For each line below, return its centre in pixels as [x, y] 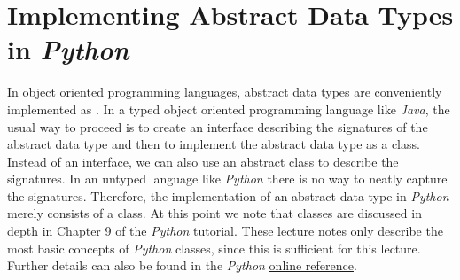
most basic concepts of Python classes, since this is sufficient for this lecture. [214, 248]
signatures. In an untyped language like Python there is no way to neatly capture [227, 179]
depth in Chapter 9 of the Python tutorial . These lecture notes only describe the [225, 231]
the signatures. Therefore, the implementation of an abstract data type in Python [228, 195]
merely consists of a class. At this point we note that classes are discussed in [214, 213]
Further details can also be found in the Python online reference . [182, 265]
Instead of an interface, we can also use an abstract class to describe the [203, 161]
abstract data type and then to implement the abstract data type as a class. [214, 144]
